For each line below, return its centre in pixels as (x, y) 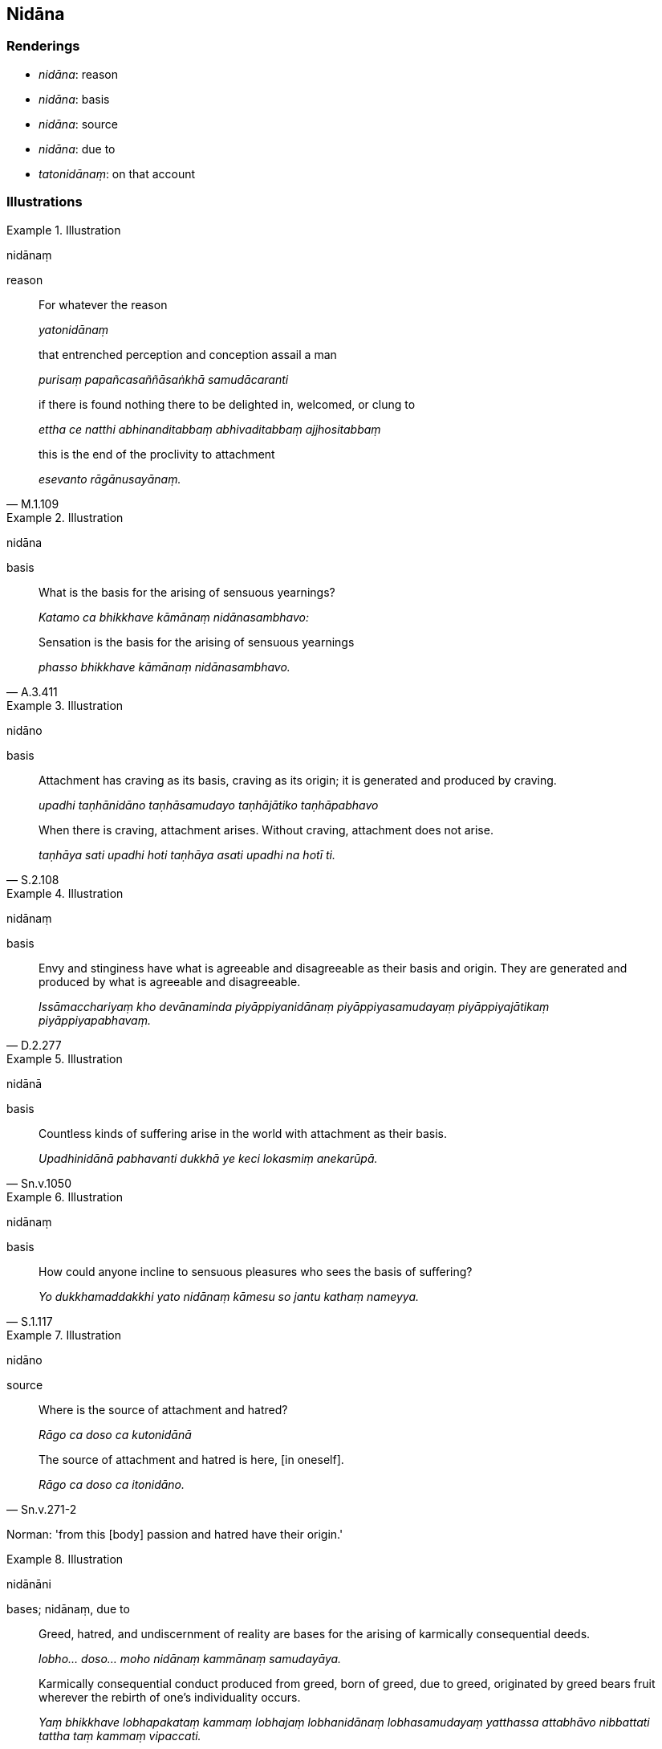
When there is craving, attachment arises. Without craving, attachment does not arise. (266, 830)
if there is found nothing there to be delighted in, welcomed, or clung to (227, 404)
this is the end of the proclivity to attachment (157, 454)
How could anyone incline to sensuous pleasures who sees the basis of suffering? (256, 1271)
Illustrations (45, 202)
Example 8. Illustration (65, 1559)
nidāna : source (78, 124)
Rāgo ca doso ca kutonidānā (115, 1434)
